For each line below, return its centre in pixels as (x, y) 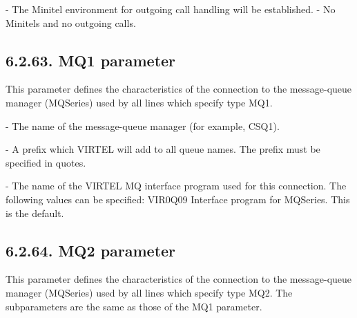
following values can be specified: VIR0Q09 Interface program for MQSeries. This (178, 199)
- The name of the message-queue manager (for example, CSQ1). (143, 125)
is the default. (35, 213)
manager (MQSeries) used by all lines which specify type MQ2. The (149, 292)
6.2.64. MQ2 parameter (91, 250)
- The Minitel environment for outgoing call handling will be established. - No (171, 9)
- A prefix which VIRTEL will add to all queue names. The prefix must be (163, 149)
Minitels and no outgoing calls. (71, 22)
